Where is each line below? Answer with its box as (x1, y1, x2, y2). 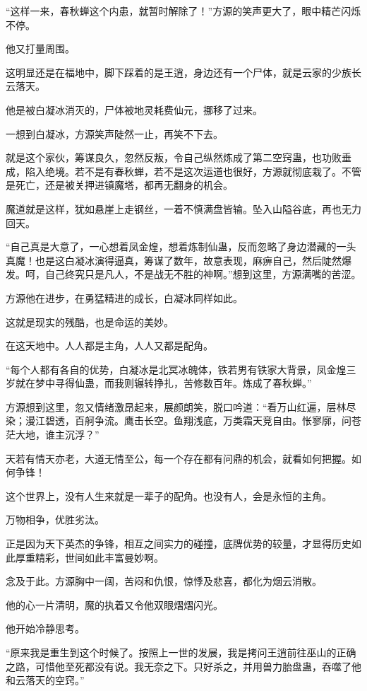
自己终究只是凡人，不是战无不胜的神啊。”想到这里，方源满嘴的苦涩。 (44, 267, 361, 281)
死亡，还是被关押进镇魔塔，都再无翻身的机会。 (15, 178, 233, 192)
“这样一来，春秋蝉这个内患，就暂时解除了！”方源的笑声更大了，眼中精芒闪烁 (6, 4, 361, 18)
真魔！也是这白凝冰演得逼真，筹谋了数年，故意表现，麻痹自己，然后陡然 (6, 252, 342, 267)
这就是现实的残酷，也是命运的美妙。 (6, 314, 174, 329)
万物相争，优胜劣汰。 (6, 512, 104, 527)
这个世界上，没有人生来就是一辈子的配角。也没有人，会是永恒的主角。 (6, 488, 332, 503)
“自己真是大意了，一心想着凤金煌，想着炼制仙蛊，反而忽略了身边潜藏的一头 (6, 239, 356, 254)
